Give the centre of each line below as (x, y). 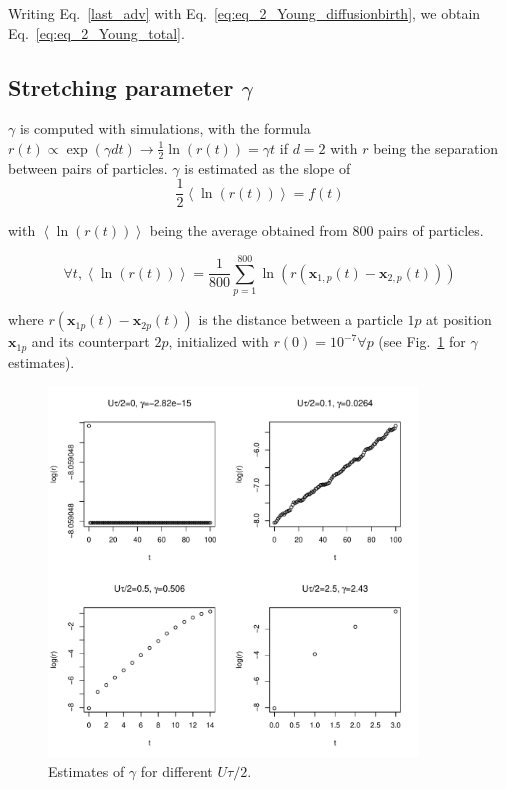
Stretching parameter (121, 86)
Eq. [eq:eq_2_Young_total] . (96, 32)
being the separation (436, 147)
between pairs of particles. (88, 167)
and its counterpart (90, 341)
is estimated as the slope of (267, 167)
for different (176, 770)
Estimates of (86, 770)
